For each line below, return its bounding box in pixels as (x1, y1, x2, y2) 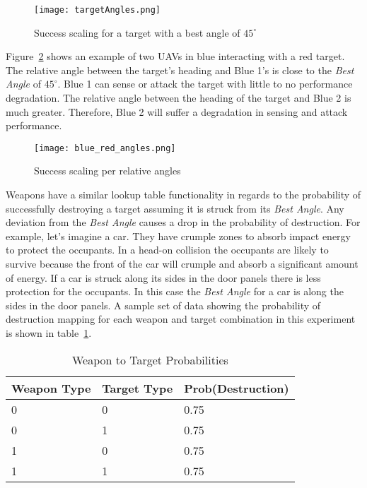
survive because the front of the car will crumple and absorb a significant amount (6, 256, 359, 271)
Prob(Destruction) (184, 379, 289, 396)
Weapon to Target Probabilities (71, 351, 228, 368)
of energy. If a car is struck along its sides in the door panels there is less (6, 270, 321, 285)
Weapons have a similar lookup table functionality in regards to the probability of (6, 187, 361, 202)
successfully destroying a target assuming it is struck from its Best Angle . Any (6, 201, 344, 215)
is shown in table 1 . (6, 326, 92, 340)
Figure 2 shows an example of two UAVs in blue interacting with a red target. (6, 49, 345, 64)
